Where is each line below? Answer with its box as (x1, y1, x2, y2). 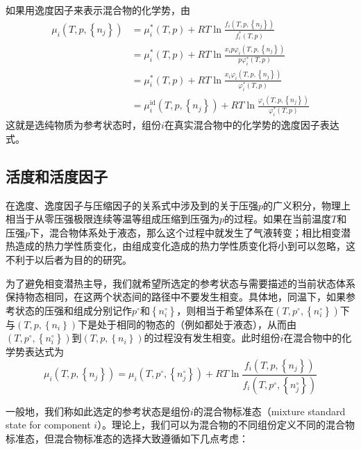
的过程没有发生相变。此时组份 (144, 330, 280, 345)
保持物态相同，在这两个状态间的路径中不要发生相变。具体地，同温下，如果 (6, 289, 346, 304)
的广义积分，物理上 (263, 198, 351, 212)
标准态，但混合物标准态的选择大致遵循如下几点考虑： (6, 431, 249, 445)
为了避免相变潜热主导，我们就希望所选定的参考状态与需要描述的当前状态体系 (6, 275, 355, 290)
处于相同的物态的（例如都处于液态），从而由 (96, 316, 296, 331)
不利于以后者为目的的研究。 (6, 252, 132, 266)
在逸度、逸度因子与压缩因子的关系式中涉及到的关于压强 (6, 198, 258, 212)
